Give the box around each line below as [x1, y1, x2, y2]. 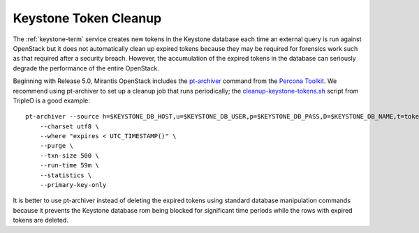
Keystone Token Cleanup [13, 10, 162, 26]
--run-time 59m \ [39, 161, 99, 170]
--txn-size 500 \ [39, 151, 99, 160]
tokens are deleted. [13, 216, 69, 225]
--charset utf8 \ [39, 122, 99, 130]
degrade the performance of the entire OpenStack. [13, 63, 160, 73]
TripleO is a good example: [13, 96, 90, 105]
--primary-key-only [39, 181, 107, 189]
